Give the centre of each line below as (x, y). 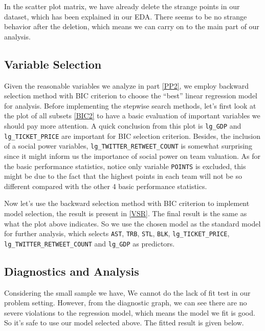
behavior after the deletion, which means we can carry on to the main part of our (132, 26)
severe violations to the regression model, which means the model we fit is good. (130, 312)
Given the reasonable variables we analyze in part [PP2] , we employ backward (126, 85)
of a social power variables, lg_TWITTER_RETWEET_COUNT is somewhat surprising (128, 146)
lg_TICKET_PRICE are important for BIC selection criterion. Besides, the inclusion (132, 136)
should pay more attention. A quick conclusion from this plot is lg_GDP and (123, 125)
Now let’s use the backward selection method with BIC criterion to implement (127, 203)
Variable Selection (53, 64)
